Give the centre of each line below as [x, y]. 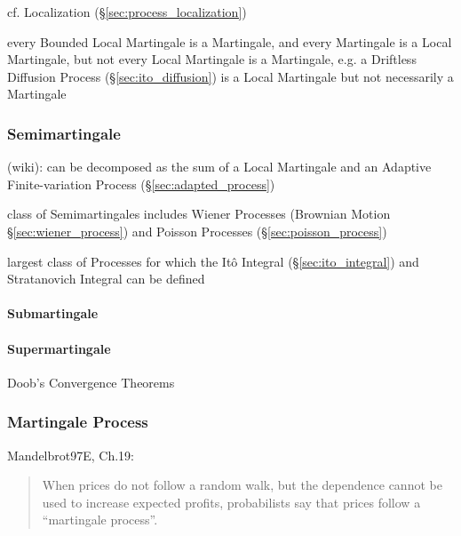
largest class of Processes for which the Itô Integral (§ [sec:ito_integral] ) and [213, 261]
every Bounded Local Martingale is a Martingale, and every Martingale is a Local [230, 41]
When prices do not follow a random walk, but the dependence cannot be [242, 485]
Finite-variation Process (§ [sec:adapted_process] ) [141, 184]
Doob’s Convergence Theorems [91, 382]
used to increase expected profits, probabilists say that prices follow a [231, 502]
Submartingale [53, 313]
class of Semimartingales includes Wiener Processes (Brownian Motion [199, 214]
